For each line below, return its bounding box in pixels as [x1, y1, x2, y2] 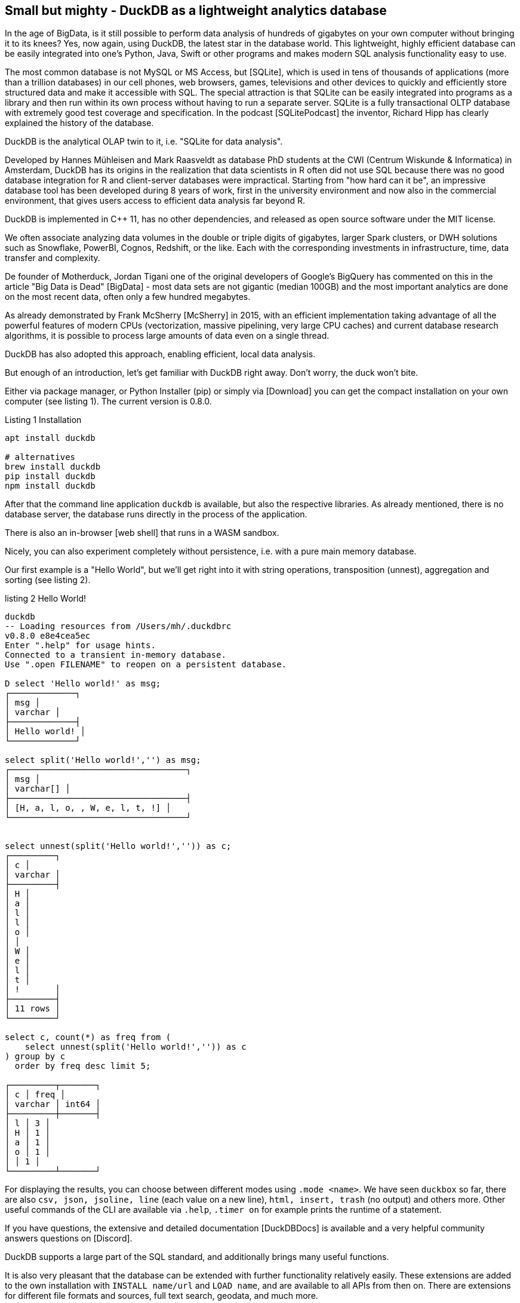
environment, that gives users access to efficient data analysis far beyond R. [5, 195, 306, 206]
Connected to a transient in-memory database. [5, 650, 226, 660]
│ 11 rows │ [5, 1004, 60, 1014]
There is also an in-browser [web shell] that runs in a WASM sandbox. [5, 528, 279, 538]
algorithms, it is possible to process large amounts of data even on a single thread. [5, 330, 330, 341]
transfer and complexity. [5, 253, 100, 263]
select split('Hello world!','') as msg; [5, 755, 201, 765]
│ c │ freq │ [5, 1090, 66, 1100]
